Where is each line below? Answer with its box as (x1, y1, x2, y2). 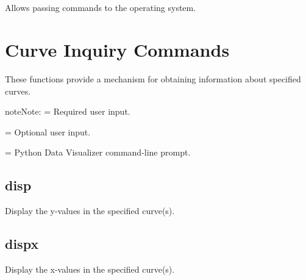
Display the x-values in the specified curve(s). (5, 263, 175, 276)
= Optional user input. (5, 125, 91, 138)
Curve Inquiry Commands (5, 37, 230, 62)
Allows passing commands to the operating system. (5, 1, 196, 14)
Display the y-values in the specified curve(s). (5, 204, 175, 217)
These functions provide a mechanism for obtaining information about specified (5, 73, 301, 85)
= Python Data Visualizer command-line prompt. (5, 146, 191, 159)
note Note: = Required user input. (5, 105, 130, 118)
